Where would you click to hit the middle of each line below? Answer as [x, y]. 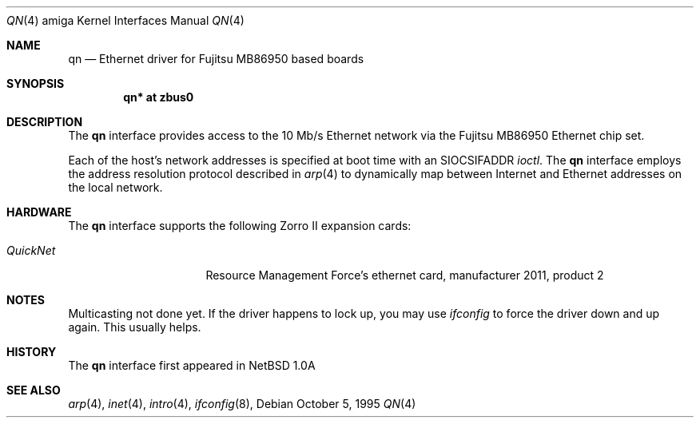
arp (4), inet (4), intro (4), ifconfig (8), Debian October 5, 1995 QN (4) [242, 404]
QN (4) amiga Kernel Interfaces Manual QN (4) [125, 20]
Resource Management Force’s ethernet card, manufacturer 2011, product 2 [405, 275]
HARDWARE [39, 212]
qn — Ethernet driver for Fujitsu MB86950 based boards [216, 59]
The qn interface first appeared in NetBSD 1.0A [192, 365]
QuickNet [31, 250]
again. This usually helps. [135, 327]
